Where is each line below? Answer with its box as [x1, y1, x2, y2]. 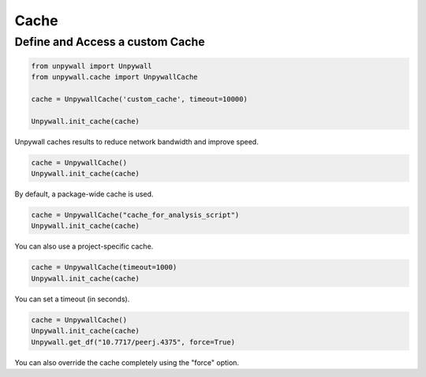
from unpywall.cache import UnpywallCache [31, 73, 198, 82]
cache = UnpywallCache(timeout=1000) [31, 263, 177, 272]
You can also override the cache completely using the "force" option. [14, 357, 240, 367]
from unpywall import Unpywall [31, 62, 153, 70]
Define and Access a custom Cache [14, 35, 205, 49]
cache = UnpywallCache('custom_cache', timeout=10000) [31, 95, 248, 103]
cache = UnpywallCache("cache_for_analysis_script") [31, 211, 240, 220]
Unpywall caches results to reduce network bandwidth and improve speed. [14, 136, 260, 146]
